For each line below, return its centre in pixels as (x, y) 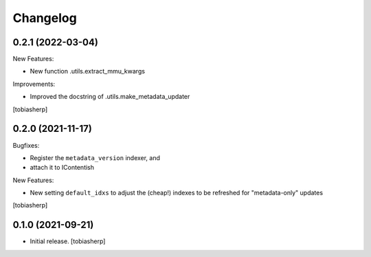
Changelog (45, 18)
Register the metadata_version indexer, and (95, 157)
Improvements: (34, 84)
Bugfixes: (26, 145)
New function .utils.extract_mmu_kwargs (88, 71)
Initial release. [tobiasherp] (68, 241)
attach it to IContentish (62, 168)
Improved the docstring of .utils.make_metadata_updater (110, 97)
